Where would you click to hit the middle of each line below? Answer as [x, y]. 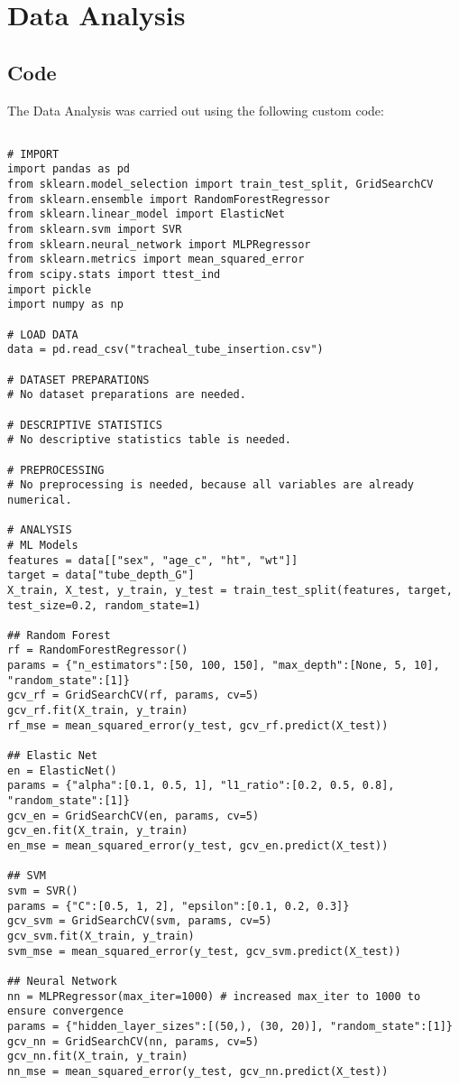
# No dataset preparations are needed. [127, 395]
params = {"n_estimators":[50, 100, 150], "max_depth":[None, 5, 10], [224, 666]
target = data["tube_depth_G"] [101, 575]
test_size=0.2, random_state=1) [104, 605]
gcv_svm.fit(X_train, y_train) [101, 936]
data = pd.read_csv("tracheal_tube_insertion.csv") [165, 350]
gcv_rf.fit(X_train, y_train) [98, 711]
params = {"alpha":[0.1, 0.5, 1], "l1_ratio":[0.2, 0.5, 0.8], [201, 786]
